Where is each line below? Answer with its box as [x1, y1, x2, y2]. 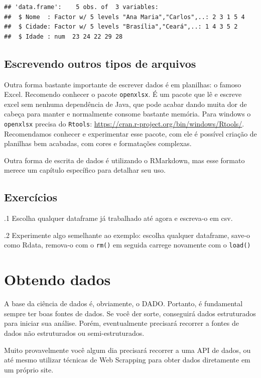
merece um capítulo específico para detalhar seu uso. [4, 165, 166, 175]
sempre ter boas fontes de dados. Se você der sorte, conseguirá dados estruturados [4, 308, 256, 318]
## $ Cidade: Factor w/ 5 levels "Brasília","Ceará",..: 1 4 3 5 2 [4, 23, 238, 31]
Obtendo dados [4, 269, 111, 290]
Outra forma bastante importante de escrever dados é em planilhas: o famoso [4, 79, 241, 89]
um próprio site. [4, 364, 54, 374]
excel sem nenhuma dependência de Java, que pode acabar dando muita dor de [4, 98, 247, 109]
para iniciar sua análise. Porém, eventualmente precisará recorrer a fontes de [4, 318, 239, 328]
